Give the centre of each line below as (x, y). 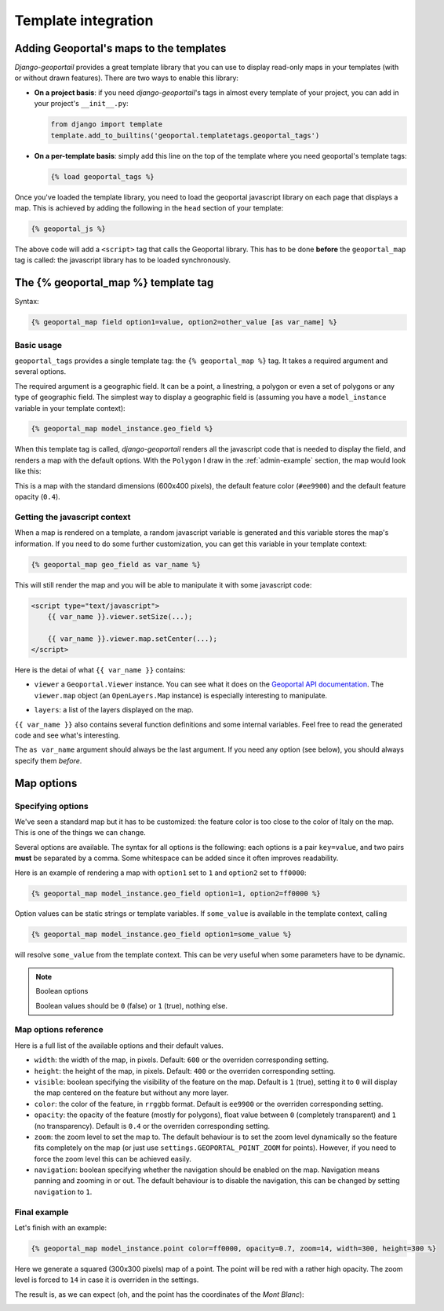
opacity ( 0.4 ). (37, 497)
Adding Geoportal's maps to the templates (120, 48)
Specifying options (52, 806)
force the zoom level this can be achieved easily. (113, 1159)
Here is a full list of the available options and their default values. (119, 1046)
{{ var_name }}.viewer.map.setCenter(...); (132, 639)
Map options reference (59, 1030)
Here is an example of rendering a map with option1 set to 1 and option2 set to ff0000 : (160, 873)
